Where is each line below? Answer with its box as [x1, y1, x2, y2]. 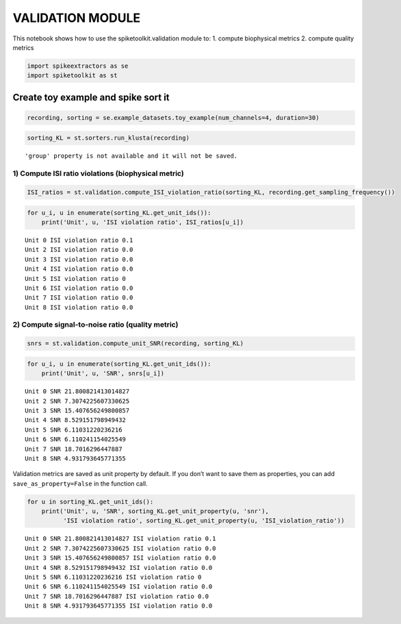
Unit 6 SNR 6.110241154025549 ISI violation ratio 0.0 [25, 583, 213, 590]
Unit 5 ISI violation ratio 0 [25, 275, 127, 282]
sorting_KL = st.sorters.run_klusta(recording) [27, 134, 190, 142]
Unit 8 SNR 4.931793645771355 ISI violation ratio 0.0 [25, 602, 213, 610]
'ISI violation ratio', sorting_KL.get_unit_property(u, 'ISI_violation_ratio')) [62, 517, 345, 525]
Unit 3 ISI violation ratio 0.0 [25, 255, 133, 263]
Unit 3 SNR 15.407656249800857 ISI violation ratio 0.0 [25, 554, 216, 562]
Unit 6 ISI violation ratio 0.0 [25, 284, 133, 292]
